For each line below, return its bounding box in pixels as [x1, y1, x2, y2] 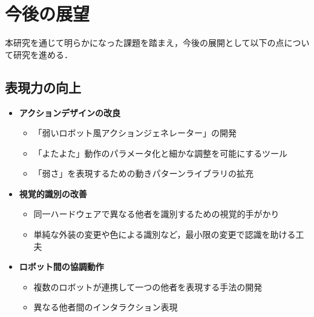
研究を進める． [13, 48, 73, 60]
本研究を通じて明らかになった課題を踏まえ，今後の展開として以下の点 [5, 36, 284, 49]
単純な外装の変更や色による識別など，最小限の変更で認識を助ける [33, 228, 296, 241]
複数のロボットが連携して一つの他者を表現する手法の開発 [33, 280, 263, 293]
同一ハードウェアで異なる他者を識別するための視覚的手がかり [33, 208, 280, 220]
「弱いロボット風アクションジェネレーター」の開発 [33, 126, 237, 139]
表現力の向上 [5, 77, 81, 96]
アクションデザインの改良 [19, 106, 121, 119]
